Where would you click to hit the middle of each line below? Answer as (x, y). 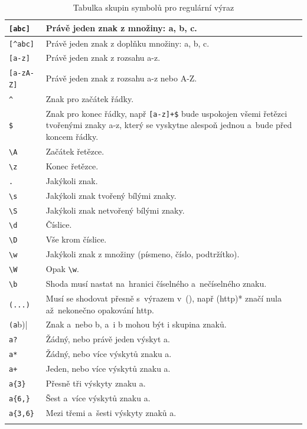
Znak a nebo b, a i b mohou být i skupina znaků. (136, 324)
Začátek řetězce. (75, 151)
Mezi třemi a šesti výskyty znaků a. (111, 412)
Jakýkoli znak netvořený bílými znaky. (115, 210)
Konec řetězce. (72, 166)
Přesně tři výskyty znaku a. (96, 383)
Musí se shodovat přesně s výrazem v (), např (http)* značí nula (164, 298)
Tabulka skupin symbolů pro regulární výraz (153, 7)
